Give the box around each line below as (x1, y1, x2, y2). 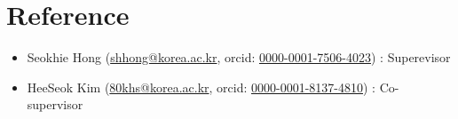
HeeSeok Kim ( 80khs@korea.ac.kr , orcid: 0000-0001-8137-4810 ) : (27, 77, 376, 96)
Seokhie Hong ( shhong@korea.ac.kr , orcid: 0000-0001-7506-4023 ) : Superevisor (27, 48, 451, 67)
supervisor (27, 95, 83, 114)
